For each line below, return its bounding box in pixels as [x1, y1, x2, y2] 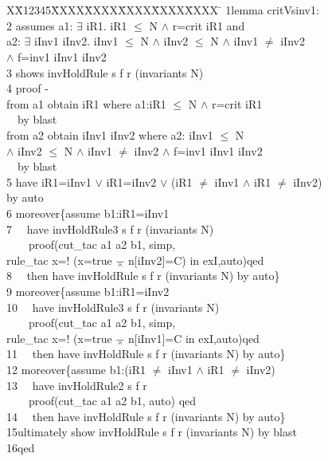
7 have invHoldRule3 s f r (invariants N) [6, 220, 214, 237]
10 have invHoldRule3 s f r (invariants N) [6, 298, 220, 315]
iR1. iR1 [86, 17, 127, 33]
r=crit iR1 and [172, 17, 245, 33]
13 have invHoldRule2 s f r [6, 376, 147, 393]
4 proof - [6, 80, 49, 97]
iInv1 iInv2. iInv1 [34, 33, 119, 49]
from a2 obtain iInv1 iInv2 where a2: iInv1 [6, 127, 213, 143]
